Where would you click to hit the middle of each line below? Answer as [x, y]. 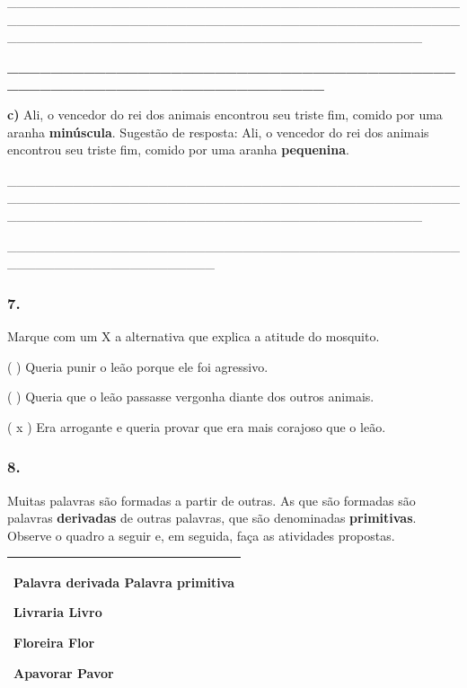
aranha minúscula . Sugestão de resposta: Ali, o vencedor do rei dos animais [218, 132]
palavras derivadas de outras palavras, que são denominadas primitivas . [212, 518]
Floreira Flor [54, 642]
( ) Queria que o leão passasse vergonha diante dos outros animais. [191, 397]
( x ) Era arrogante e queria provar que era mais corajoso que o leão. [197, 426]
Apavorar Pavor [64, 672]
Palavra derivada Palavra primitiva [124, 582]
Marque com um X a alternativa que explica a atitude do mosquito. [194, 335]
